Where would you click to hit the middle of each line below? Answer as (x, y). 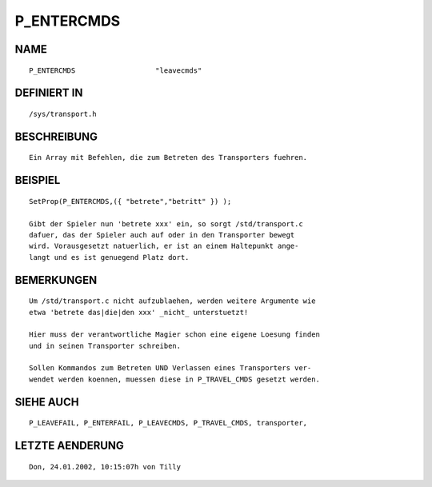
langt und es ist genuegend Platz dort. (109, 257)
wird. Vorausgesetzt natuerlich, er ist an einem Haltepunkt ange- (164, 246)
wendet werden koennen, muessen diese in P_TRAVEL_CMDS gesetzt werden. (174, 379)
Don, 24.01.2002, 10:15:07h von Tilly (105, 467)
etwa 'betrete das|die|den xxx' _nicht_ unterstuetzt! (139, 312)
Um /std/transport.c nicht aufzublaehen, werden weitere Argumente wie (172, 301)
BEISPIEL (38, 180)
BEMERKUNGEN (56, 280)
